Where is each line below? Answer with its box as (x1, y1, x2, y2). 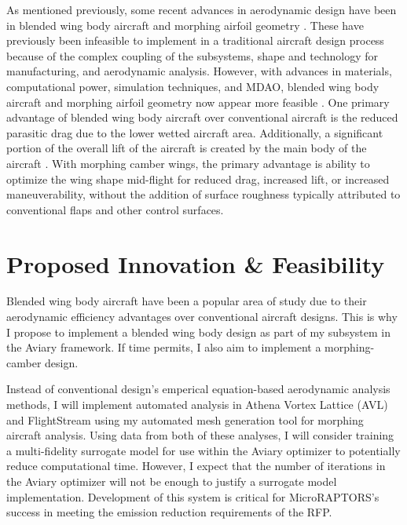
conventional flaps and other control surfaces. (6, 201, 224, 217)
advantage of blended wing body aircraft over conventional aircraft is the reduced (6, 109, 398, 126)
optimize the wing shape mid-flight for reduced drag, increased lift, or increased (6, 170, 390, 187)
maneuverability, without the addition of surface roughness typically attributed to (6, 186, 401, 202)
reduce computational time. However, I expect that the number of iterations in (6, 458, 386, 474)
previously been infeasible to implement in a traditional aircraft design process (6, 32, 384, 49)
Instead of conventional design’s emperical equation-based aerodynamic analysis (6, 381, 390, 397)
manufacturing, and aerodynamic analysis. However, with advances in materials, (6, 63, 392, 79)
